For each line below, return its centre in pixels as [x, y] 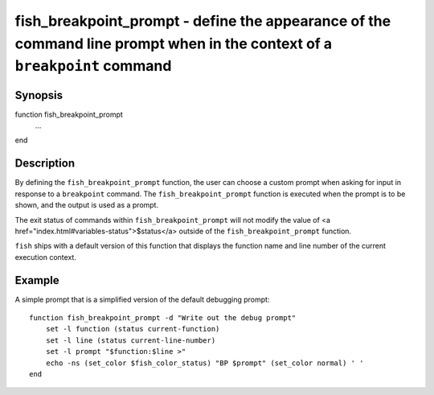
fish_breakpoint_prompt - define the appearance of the [203, 21]
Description [45, 164]
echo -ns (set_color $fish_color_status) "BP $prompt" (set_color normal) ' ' [205, 363]
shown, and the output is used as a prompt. [87, 205]
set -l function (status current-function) [133, 329]
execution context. [45, 257]
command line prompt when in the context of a [174, 43]
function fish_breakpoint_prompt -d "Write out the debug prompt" [163, 317]
